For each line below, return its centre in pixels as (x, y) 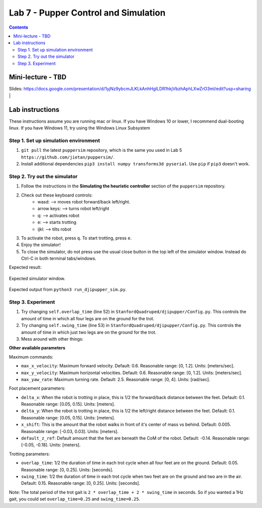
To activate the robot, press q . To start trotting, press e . (76, 238)
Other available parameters (37, 348)
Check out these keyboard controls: (57, 195)
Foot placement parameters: (37, 388)
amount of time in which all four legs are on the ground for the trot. (88, 318)
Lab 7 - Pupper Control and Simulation (87, 13)
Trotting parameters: (30, 454)
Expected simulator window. (37, 278)
